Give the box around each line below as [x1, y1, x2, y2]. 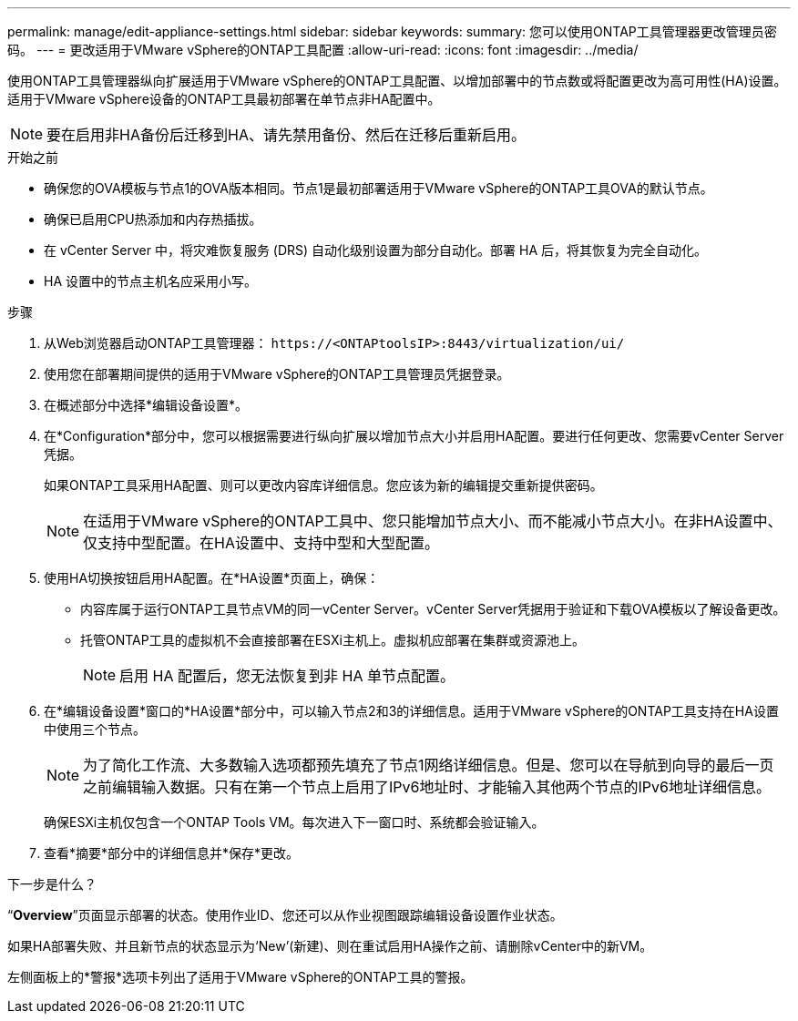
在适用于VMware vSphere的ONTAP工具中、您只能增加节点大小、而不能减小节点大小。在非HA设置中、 [83, 512, 783, 530]
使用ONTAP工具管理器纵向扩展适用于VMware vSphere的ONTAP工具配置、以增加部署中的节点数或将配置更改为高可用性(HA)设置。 [7, 73, 787, 88]
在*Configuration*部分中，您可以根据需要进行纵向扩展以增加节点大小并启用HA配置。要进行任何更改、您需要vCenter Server [44, 428, 784, 444]
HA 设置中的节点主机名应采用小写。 [44, 273, 258, 289]
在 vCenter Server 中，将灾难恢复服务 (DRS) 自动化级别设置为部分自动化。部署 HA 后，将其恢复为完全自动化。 [44, 242, 707, 258]
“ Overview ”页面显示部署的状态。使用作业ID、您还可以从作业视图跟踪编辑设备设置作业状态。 [7, 907, 563, 923]
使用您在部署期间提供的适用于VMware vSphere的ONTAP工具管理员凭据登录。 [44, 366, 510, 382]
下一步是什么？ [7, 876, 97, 892]
